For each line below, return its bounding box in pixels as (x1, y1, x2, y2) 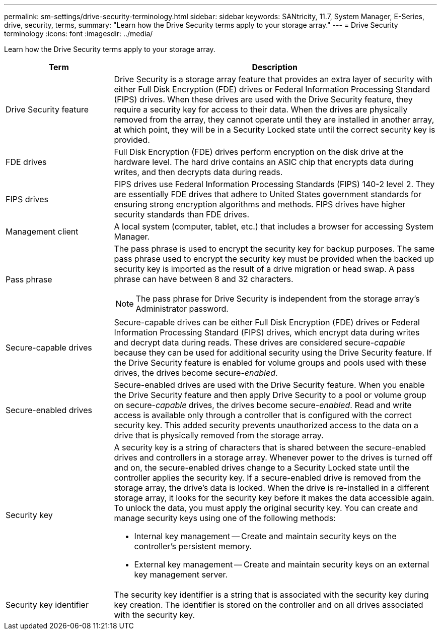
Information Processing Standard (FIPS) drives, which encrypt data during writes (114, 327, 420, 337)
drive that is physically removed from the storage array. (114, 430, 324, 440)
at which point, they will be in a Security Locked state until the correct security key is (114, 125, 435, 135)
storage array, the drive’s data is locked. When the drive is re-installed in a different (114, 483, 429, 493)
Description (252, 62, 298, 72)
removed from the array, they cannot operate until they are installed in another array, (114, 114, 434, 125)
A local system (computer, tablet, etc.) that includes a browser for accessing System (114, 221, 434, 232)
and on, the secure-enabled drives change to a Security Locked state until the (114, 463, 410, 473)
